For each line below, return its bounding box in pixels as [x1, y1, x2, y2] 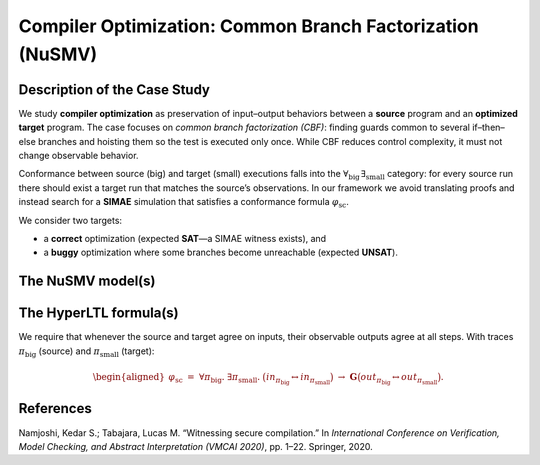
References [18, 400, 92, 417]
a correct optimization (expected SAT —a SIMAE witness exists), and [43, 232, 327, 244]
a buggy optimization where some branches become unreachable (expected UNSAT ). [43, 246, 399, 259]
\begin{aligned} [92, 371, 165, 382]
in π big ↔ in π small [265, 371, 330, 386]
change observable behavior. [18, 150, 139, 162]
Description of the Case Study [18, 81, 210, 98]
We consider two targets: [18, 214, 123, 226]
